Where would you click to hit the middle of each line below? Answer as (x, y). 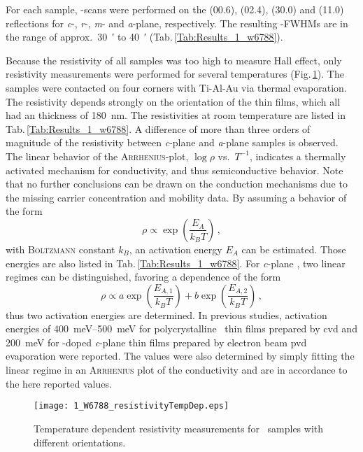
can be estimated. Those (294, 249)
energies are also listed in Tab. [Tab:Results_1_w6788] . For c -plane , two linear (176, 263)
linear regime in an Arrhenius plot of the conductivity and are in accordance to (177, 370)
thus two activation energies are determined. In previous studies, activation (166, 315)
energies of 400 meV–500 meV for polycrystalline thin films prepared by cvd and (181, 329)
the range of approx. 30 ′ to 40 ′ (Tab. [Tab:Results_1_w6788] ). (144, 37)
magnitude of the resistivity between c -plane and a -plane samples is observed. (172, 142)
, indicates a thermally (298, 156)
